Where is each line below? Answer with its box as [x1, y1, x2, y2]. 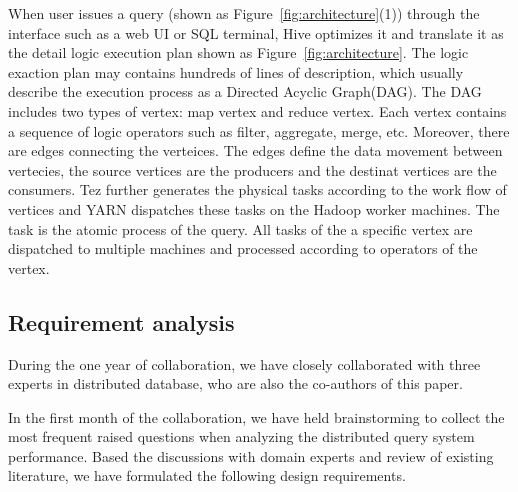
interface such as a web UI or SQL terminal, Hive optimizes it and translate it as [8, 22, 504, 43]
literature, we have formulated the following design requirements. [8, 465, 406, 486]
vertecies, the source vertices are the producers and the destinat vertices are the [8, 159, 497, 180]
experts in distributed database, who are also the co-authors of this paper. [8, 373, 463, 394]
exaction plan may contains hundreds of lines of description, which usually [8, 61, 464, 82]
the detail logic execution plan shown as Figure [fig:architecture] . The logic [8, 42, 469, 63]
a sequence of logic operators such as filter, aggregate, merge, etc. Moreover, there [8, 120, 510, 141]
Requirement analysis [8, 306, 235, 337]
